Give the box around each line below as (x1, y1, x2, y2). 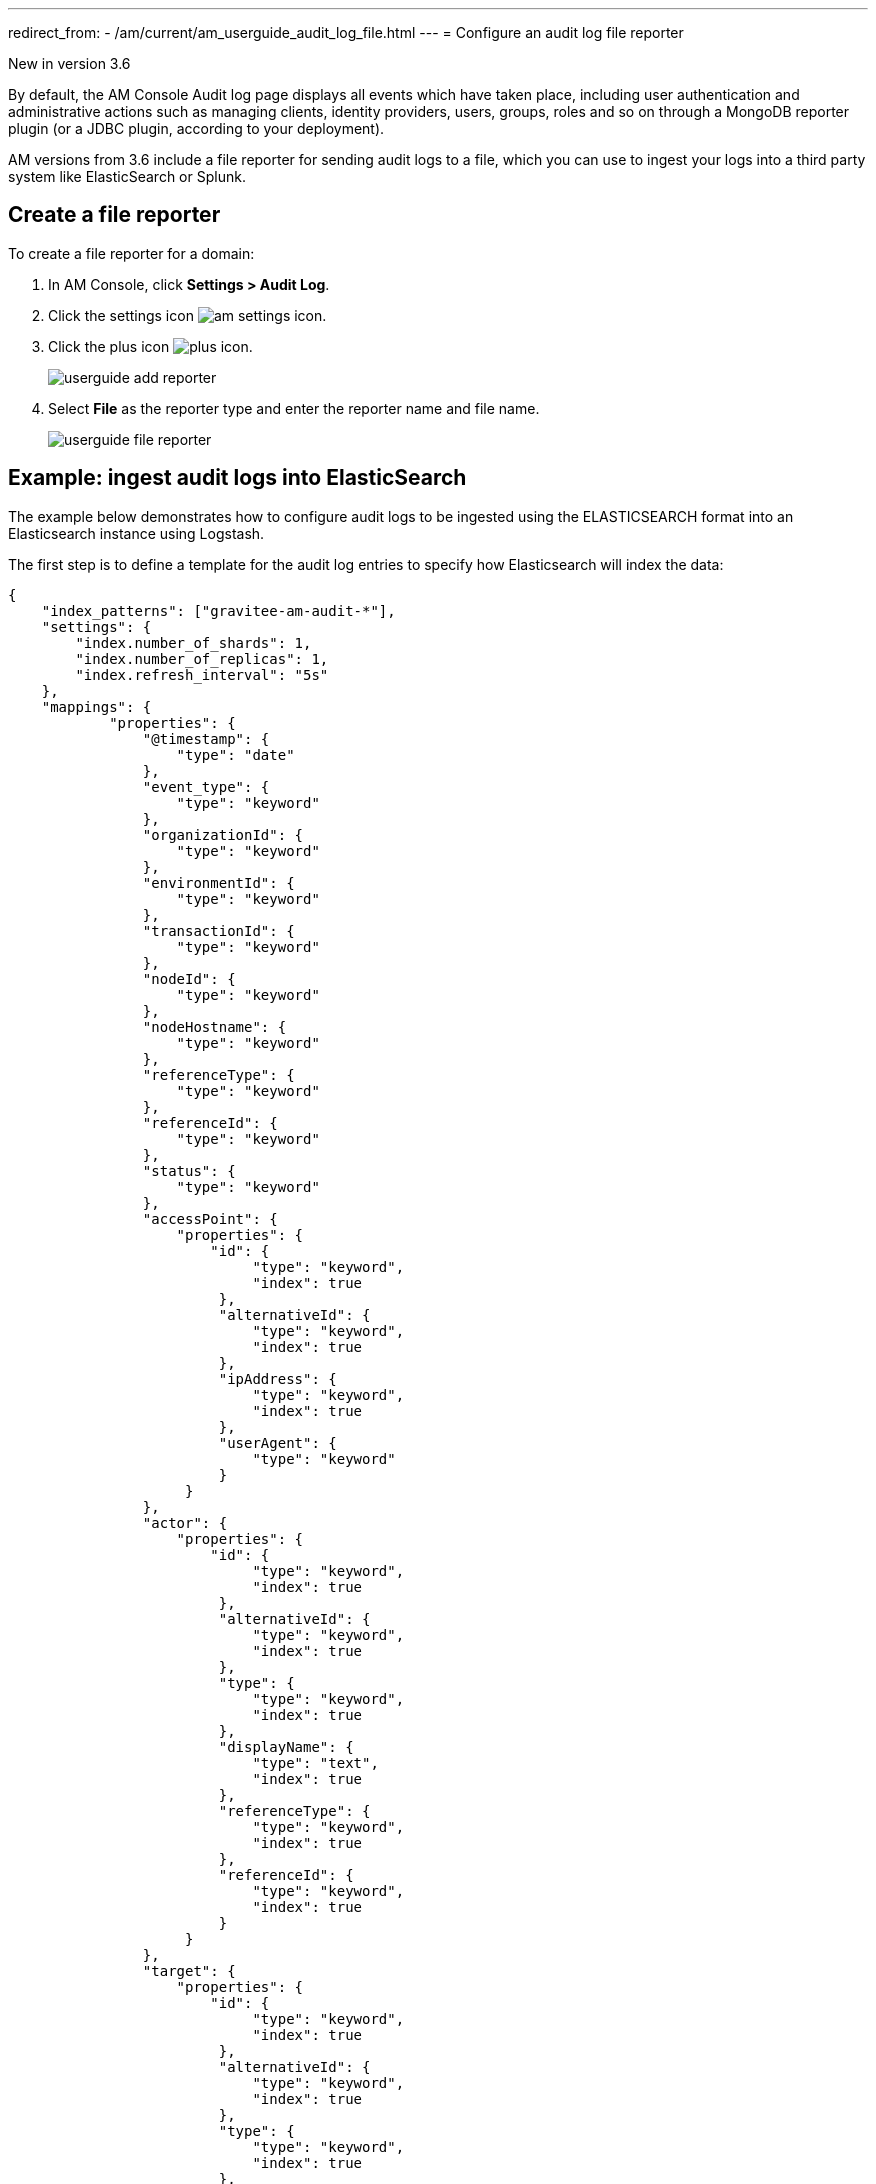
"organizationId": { (142, 826, 304, 843)
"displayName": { (218, 1738, 354, 1755)
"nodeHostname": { (142, 1018, 287, 1035)
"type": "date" (176, 746, 295, 763)
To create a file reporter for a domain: (8, 244, 255, 262)
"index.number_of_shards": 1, (75, 634, 312, 651)
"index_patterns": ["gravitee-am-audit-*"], (41, 602, 396, 619)
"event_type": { (142, 778, 270, 795)
